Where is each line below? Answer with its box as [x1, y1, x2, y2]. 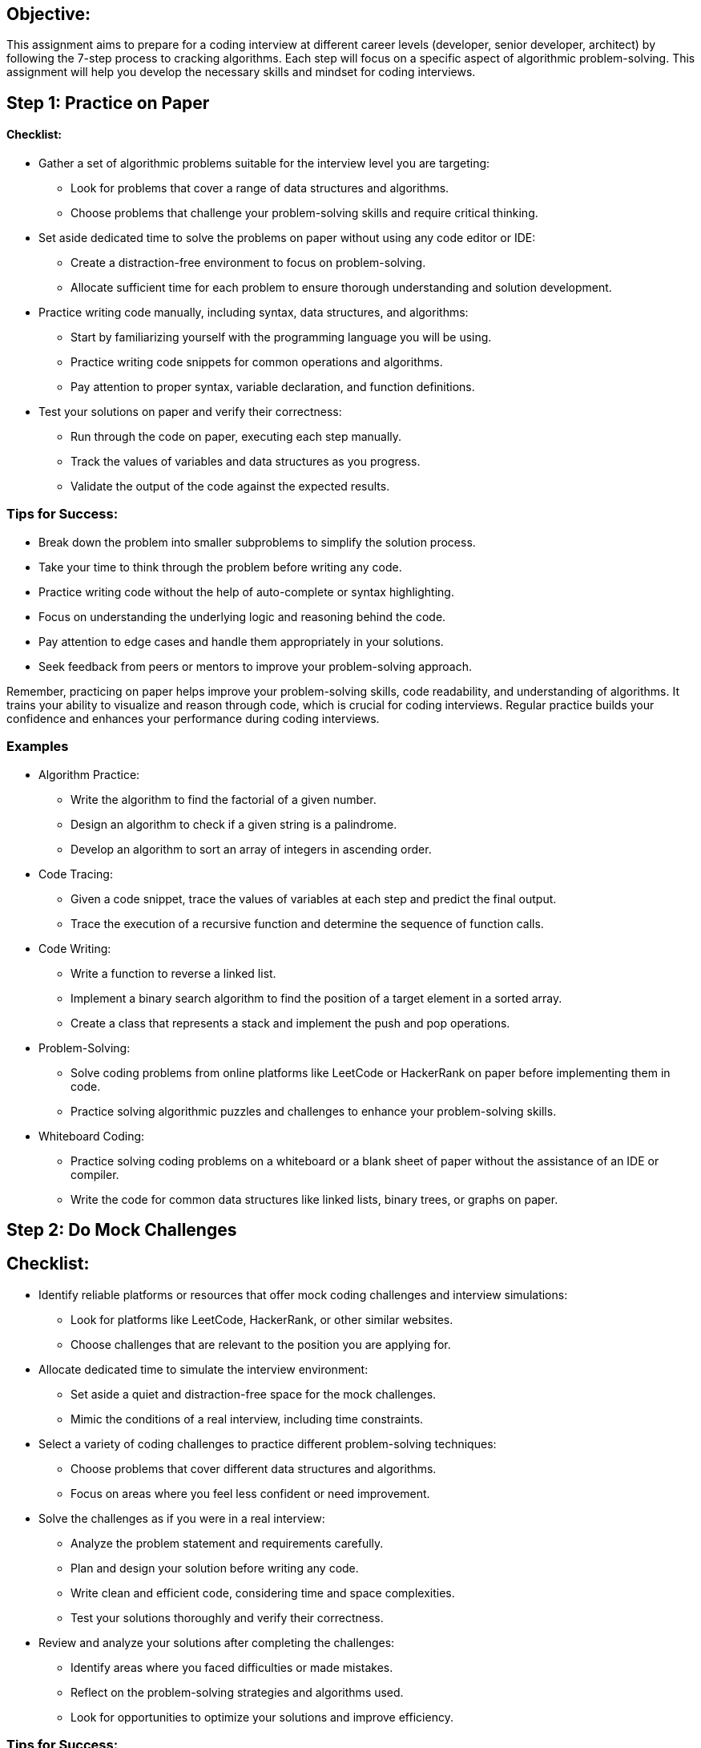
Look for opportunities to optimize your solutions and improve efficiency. [71, 1710, 453, 1724]
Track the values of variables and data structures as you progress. [71, 454, 421, 469]
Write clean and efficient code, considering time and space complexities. [71, 1585, 455, 1600]
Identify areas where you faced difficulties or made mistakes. [71, 1660, 393, 1674]
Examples [6, 738, 69, 755]
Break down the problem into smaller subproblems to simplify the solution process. [38, 535, 476, 549]
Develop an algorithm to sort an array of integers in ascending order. [71, 842, 432, 856]
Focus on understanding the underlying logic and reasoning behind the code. [38, 609, 446, 624]
